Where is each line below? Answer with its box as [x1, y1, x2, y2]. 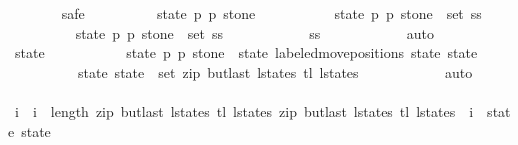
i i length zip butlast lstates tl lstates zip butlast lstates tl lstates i [14, 100, 474, 121]
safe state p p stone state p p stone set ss [61, 3, 482, 23]
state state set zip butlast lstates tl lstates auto [77, 61, 473, 82]
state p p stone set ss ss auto [75, 22, 434, 43]
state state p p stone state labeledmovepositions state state [14, 42, 478, 63]
